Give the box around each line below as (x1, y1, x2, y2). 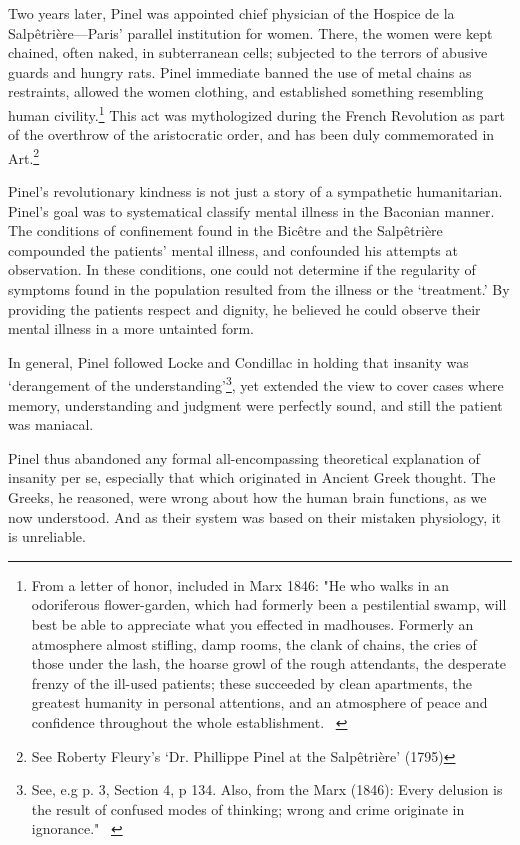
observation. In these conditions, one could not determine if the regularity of (8, 259, 476, 280)
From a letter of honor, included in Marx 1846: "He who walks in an (31, 574, 449, 595)
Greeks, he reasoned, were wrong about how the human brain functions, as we (8, 487, 487, 508)
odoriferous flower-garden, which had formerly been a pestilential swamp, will (31, 594, 507, 615)
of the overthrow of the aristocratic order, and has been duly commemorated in (8, 124, 495, 145)
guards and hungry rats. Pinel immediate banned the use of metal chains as (8, 61, 472, 82)
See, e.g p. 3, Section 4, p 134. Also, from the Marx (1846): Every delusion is (31, 779, 503, 800)
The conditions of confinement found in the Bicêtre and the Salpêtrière (8, 220, 443, 241)
